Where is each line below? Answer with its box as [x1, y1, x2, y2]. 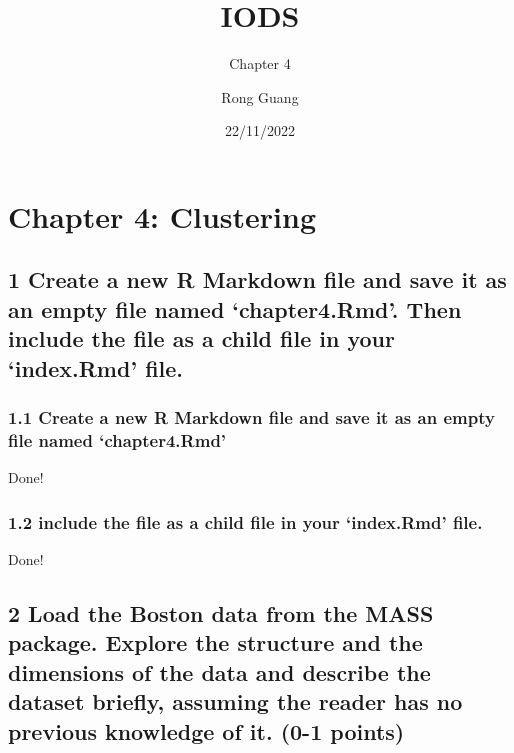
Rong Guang [221, 86, 299, 107]
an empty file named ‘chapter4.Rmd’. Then [8, 293, 462, 324]
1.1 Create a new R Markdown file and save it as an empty [8, 404, 495, 429]
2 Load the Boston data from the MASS [8, 597, 434, 628]
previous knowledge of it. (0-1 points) [8, 715, 405, 746]
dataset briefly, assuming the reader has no [8, 686, 463, 717]
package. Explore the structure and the [8, 627, 423, 658]
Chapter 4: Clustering [8, 195, 317, 236]
